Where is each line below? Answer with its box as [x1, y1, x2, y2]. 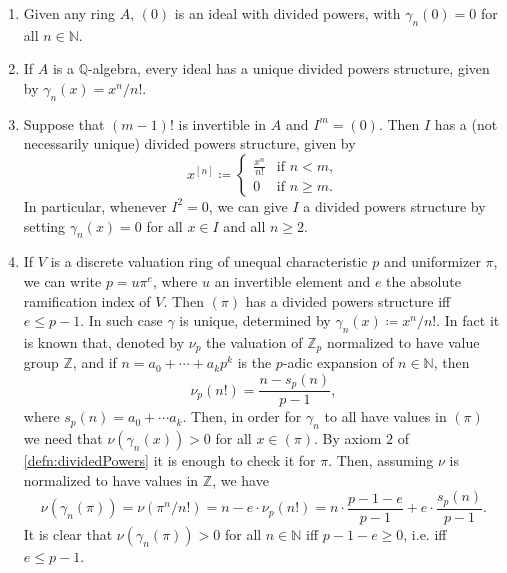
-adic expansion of [282, 352, 394, 373]
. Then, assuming [328, 450, 434, 471]
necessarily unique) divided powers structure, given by [23, 133, 356, 154]
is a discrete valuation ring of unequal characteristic [50, 251, 368, 272]
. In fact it [436, 310, 500, 331]
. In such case [80, 310, 163, 331]
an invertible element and [214, 270, 371, 291]
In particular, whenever [23, 195, 167, 216]
